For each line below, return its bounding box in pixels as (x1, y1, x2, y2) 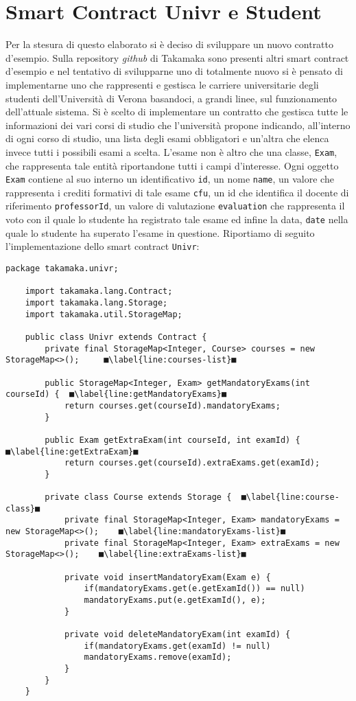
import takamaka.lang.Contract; (25, 286, 173, 297)
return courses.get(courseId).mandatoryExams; (64, 400, 281, 411)
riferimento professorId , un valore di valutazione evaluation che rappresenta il (5, 198, 345, 213)
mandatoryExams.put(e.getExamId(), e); (84, 595, 266, 606)
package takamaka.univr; (5, 264, 119, 273)
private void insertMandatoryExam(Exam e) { (64, 572, 271, 582)
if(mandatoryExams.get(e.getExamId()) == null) (84, 584, 305, 594)
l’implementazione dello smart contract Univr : (5, 239, 200, 253)
